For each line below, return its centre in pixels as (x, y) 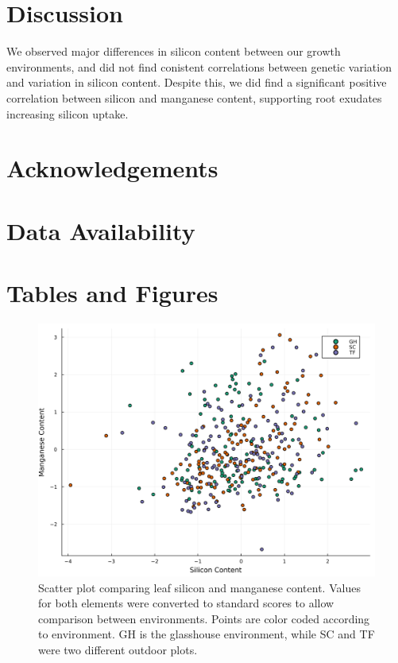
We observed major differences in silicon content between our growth (174, 51)
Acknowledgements (112, 168)
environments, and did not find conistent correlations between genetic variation (199, 66)
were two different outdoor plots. (118, 649)
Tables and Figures (112, 293)
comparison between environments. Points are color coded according (204, 618)
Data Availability (101, 230)
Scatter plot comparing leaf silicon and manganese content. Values (199, 587)
